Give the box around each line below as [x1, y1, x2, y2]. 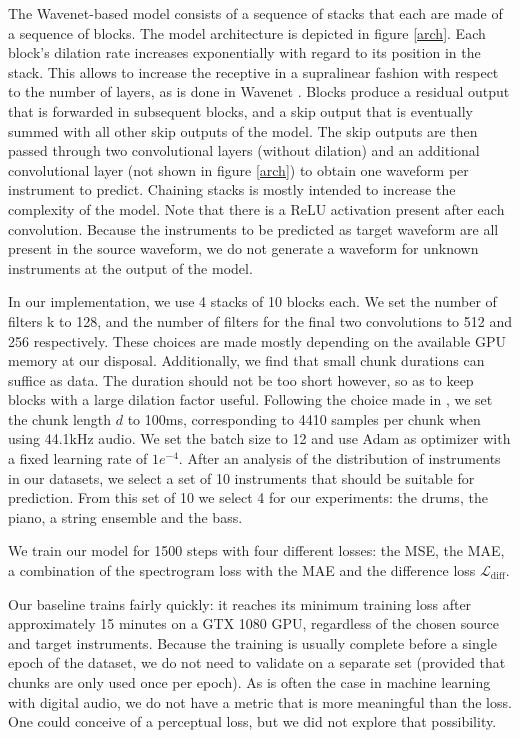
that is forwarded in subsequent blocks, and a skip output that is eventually [8, 100, 473, 121]
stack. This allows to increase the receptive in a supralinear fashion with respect [8, 61, 499, 82]
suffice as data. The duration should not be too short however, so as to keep [8, 369, 474, 390]
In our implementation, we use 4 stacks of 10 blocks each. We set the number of [8, 291, 497, 312]
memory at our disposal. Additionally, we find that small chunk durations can [8, 350, 485, 371]
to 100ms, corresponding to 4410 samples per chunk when [127, 408, 481, 429]
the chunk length [8, 408, 112, 429]
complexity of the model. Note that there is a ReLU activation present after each [8, 198, 505, 219]
